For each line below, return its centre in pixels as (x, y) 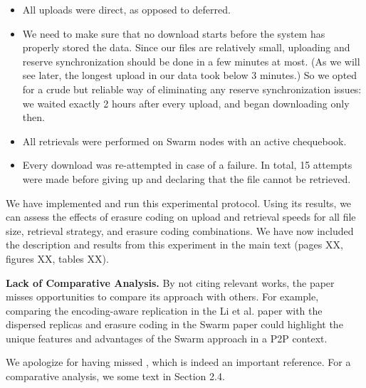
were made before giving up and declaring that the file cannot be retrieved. (187, 178)
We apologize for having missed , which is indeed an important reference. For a (178, 362)
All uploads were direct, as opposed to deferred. (126, 9)
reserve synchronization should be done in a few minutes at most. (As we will (191, 61)
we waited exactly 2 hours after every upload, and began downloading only (186, 103)
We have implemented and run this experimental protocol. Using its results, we (179, 203)
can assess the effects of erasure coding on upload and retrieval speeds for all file (181, 217)
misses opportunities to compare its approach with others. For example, (162, 297)
